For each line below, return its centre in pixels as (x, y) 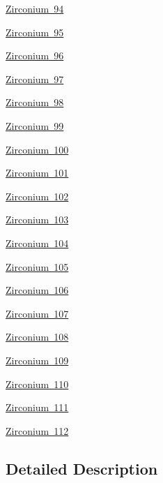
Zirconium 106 (37, 290)
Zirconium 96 (35, 55)
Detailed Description (82, 468)
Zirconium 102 (37, 196)
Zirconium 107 (37, 313)
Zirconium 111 (37, 407)
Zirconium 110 (37, 384)
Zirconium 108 (37, 337)
